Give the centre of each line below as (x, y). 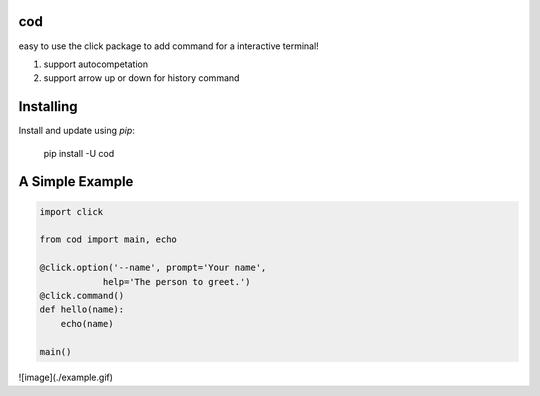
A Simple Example (76, 181)
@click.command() (82, 295)
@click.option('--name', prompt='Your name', (153, 268)
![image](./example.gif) (66, 377)
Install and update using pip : (76, 131)
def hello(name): (82, 309)
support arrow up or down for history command (141, 78)
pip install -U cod (79, 153)
